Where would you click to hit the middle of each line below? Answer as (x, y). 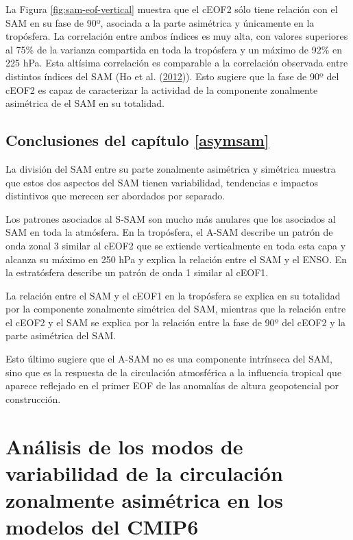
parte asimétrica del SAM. (61, 335)
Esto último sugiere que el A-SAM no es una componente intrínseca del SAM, (169, 359)
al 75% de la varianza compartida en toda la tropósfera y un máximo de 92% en (174, 49)
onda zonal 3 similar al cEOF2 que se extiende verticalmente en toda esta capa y (176, 245)
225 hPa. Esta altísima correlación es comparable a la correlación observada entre (177, 63)
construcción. (33, 398)
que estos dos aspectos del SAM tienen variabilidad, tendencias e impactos (162, 182)
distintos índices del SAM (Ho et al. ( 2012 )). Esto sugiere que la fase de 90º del (172, 76)
